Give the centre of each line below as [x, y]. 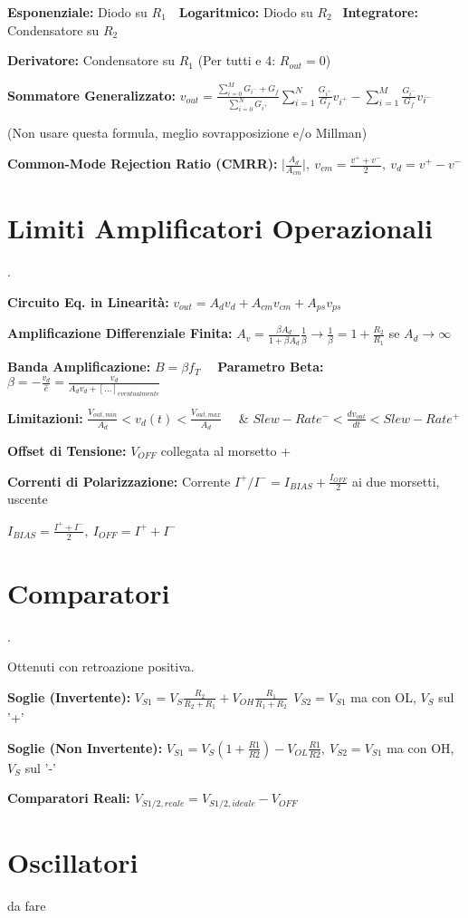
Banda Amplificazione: [79, 367]
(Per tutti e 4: [237, 60]
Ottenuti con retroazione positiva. [101, 667]
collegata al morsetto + [226, 450]
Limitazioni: [45, 417]
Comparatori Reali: [69, 798]
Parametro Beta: [271, 367]
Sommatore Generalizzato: [91, 95]
